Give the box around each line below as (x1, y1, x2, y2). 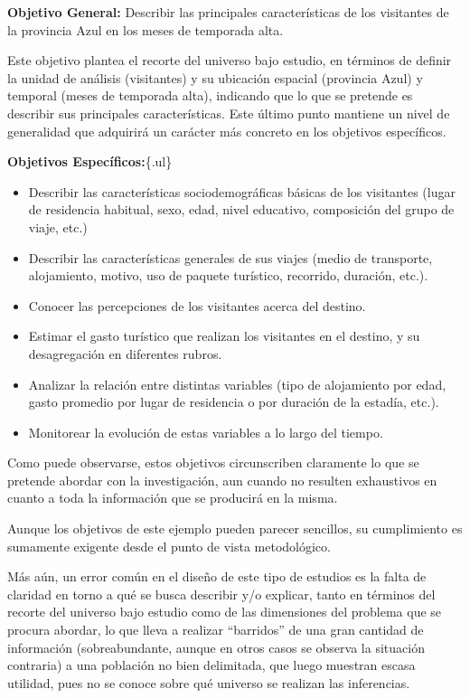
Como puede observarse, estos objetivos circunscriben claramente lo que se (7, 453, 419, 472)
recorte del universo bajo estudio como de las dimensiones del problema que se (7, 602, 442, 621)
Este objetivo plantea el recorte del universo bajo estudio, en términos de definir (7, 51, 452, 70)
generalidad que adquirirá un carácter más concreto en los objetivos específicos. (7, 121, 446, 140)
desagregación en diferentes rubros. (28, 344, 222, 363)
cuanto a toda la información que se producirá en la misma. (7, 488, 338, 507)
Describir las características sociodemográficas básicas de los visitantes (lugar (28, 182, 456, 201)
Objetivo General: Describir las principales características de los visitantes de (7, 3, 449, 21)
